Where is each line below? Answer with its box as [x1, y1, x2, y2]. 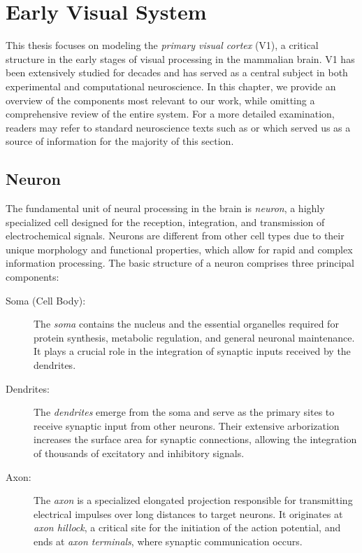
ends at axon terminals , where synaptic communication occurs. [34, 533, 303, 548]
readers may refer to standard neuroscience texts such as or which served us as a [6, 120, 351, 134]
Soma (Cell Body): [6, 293, 86, 307]
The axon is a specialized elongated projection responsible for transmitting [34, 493, 353, 507]
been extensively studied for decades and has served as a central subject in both [6, 65, 348, 80]
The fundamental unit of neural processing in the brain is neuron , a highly [6, 201, 325, 216]
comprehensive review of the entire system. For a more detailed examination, [6, 106, 335, 121]
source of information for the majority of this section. [6, 134, 234, 148]
